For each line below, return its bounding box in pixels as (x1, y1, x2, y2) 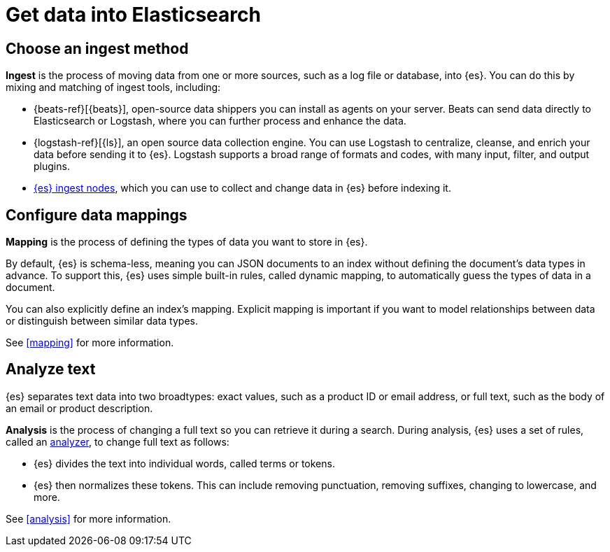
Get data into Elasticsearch (6, 3, 261, 27)
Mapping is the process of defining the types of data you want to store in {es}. (6, 236, 368, 248)
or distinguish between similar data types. (6, 315, 198, 327)
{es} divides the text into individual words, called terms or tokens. (34, 457, 335, 469)
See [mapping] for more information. (6, 337, 174, 349)
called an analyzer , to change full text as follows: (6, 435, 229, 448)
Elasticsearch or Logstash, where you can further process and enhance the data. (34, 115, 406, 127)
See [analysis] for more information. (6, 512, 171, 525)
